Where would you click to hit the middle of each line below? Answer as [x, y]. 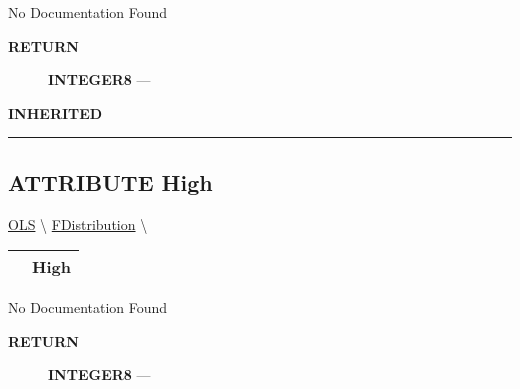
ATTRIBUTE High [110, 181]
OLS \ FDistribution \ [78, 223]
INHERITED [55, 112]
